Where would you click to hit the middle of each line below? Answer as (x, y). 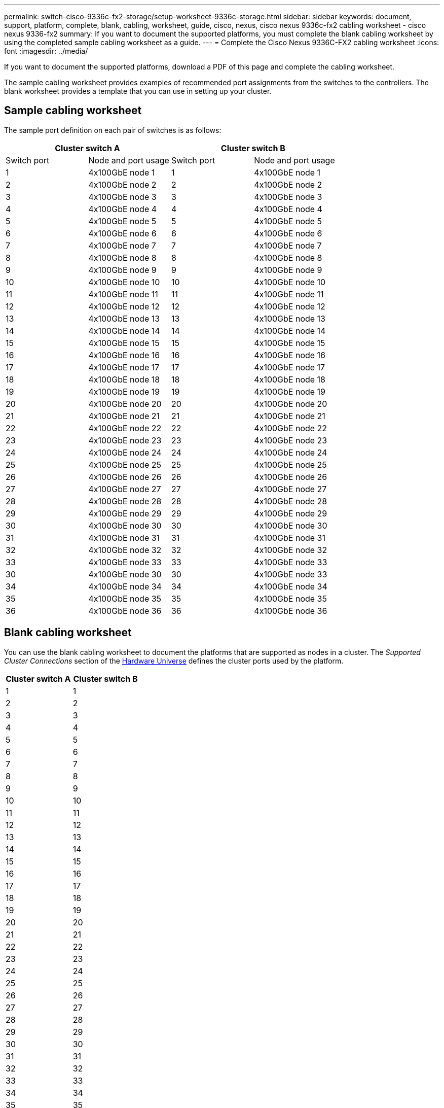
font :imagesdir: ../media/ (46, 51)
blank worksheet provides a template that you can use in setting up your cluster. (138, 91)
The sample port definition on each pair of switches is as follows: (113, 130)
